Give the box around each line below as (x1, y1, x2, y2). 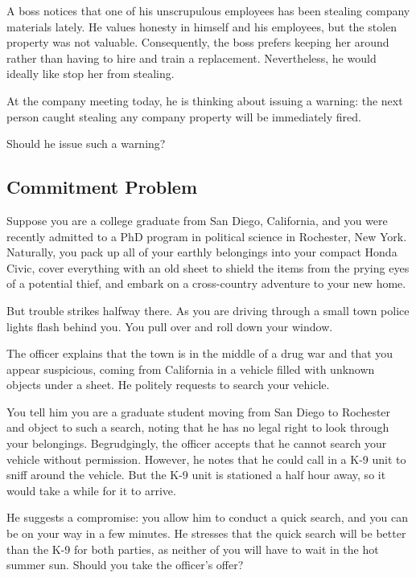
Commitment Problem (6, 174, 198, 199)
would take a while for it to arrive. (6, 482, 176, 498)
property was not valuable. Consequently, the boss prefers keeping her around (6, 34, 389, 51)
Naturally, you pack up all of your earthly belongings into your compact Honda (6, 244, 397, 260)
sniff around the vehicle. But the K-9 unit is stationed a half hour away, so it (6, 466, 386, 483)
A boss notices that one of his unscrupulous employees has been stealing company (6, 2, 410, 18)
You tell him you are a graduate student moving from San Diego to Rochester (6, 403, 391, 420)
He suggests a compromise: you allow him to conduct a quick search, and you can (6, 509, 408, 526)
